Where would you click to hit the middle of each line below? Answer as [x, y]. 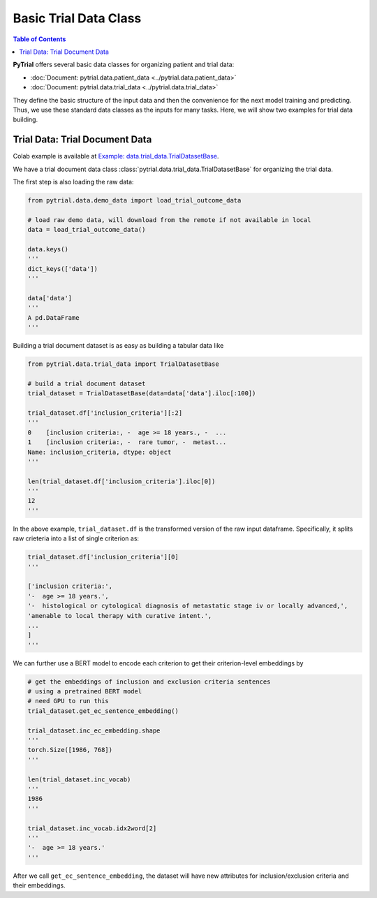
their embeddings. [39, 885]
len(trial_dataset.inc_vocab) [79, 779]
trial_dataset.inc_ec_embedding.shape [94, 730]
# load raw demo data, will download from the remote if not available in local [169, 220]
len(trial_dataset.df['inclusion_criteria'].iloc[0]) [121, 481]
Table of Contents [39, 39]
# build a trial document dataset [87, 383]
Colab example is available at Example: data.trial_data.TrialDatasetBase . [116, 156]
